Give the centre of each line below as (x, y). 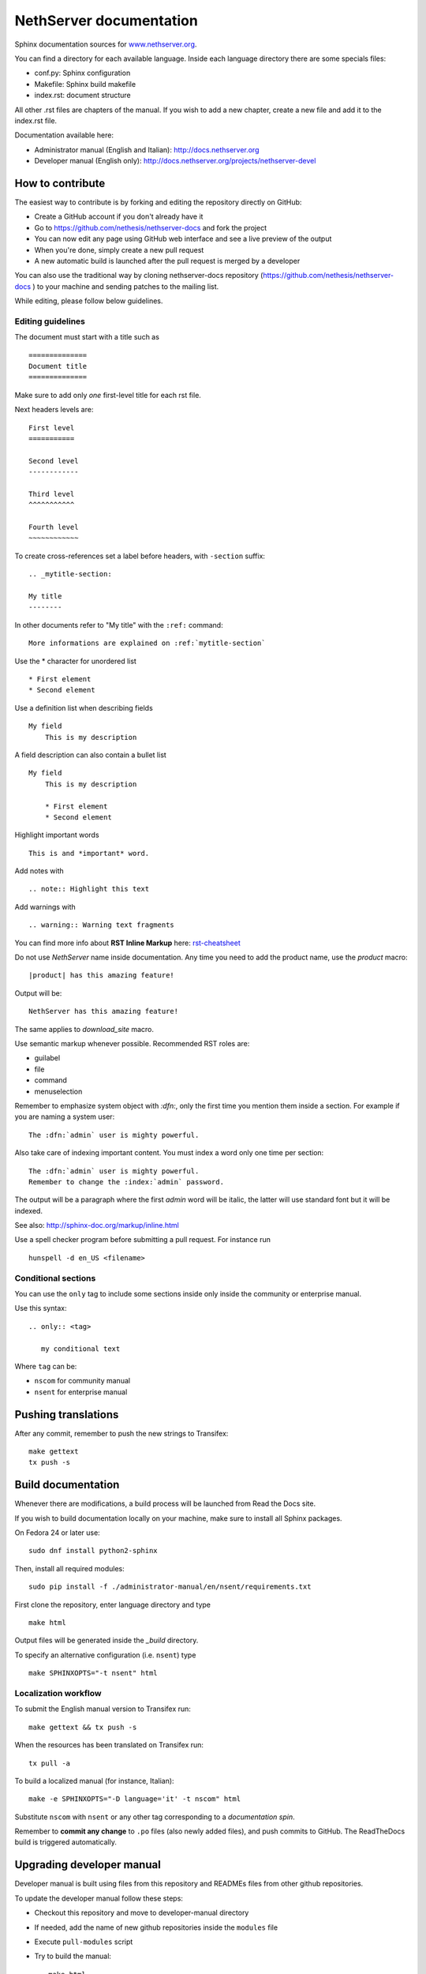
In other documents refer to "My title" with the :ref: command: (119, 625)
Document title (58, 366)
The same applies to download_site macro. (84, 1029)
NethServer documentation (106, 21)
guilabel (47, 1058)
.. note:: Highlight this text (89, 889)
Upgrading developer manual (88, 1865)
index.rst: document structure (83, 96)
